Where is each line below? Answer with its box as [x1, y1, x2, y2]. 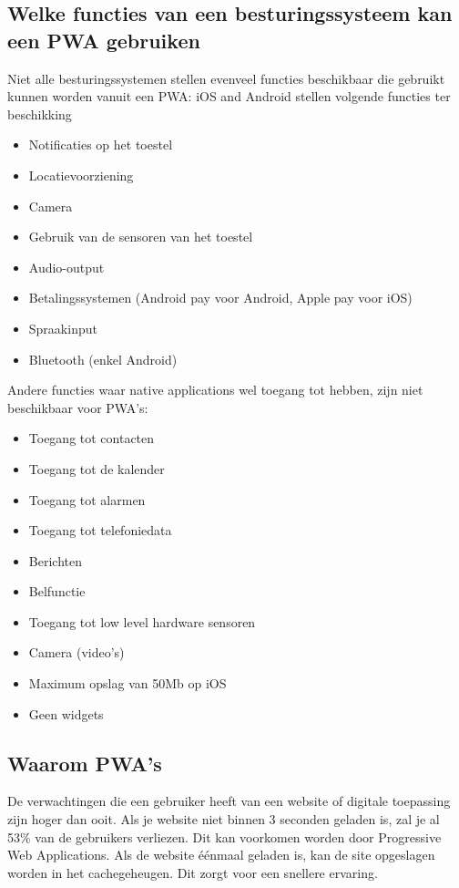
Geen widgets [28, 704, 104, 723]
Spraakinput [28, 318, 97, 337]
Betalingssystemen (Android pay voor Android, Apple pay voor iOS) [28, 288, 413, 307]
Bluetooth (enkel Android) [28, 349, 178, 368]
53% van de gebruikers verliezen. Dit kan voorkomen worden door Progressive [7, 827, 442, 846]
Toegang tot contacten [28, 429, 155, 448]
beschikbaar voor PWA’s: [7, 398, 148, 417]
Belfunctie [28, 582, 86, 601]
